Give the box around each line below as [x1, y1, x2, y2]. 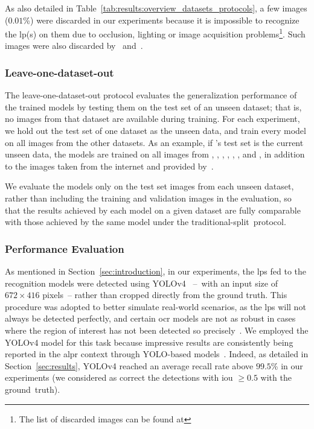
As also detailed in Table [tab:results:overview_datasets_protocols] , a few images [5, 2, 307, 14]
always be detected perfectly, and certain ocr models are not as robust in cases [5, 312, 296, 325]
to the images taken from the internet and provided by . [5, 159, 214, 172]
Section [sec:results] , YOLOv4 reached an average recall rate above [5, 359, 254, 372]
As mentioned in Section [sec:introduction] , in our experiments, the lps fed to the [5, 265, 307, 277]
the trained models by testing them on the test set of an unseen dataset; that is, [5, 100, 302, 113]
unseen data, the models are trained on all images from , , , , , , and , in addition [5, 148, 305, 160]
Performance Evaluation [5, 241, 124, 256]
